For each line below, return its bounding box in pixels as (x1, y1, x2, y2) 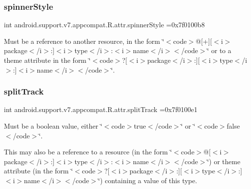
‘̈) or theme (207, 156, 240, 166)
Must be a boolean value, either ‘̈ (4, 121, 102, 131)
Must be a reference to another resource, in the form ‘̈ (4, 36, 165, 46)
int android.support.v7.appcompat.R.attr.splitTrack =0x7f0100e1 (4, 104, 198, 114)
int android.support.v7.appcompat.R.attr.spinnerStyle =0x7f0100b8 (4, 19, 205, 30)
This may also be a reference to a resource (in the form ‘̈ (4, 147, 172, 157)
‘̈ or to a (207, 45, 232, 56)
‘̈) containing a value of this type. (98, 175, 197, 185)
